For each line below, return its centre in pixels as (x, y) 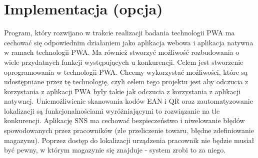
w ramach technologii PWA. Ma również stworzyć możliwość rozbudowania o (122, 52)
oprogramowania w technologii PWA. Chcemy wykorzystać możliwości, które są (126, 72)
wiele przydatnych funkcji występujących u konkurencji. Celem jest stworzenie (124, 62)
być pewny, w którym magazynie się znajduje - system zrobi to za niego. (115, 150)
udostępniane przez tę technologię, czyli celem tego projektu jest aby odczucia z (126, 81)
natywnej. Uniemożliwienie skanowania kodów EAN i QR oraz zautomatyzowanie (128, 101)
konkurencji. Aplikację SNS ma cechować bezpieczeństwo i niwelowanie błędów (124, 120)
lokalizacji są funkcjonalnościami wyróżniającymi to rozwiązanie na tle (112, 110)
